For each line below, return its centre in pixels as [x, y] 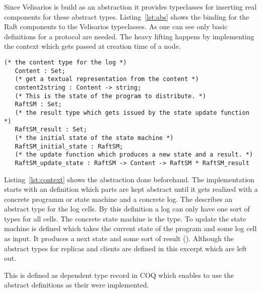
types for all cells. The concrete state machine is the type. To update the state [125, 218]
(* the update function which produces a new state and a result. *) [134, 155]
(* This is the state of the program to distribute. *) [110, 96]
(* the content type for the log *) [65, 62]
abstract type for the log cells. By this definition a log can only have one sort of [127, 209]
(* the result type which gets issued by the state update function [132, 113]
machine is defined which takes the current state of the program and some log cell [130, 228]
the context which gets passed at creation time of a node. [92, 46]
